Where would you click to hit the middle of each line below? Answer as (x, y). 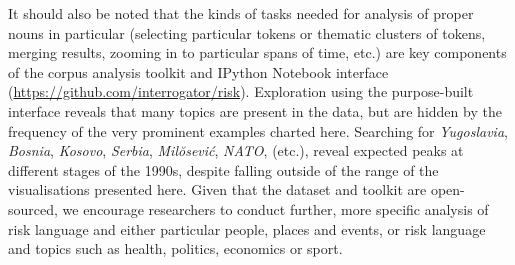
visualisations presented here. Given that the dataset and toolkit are (217, 189)
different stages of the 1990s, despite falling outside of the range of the (223, 169)
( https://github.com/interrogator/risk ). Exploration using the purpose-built (241, 91)
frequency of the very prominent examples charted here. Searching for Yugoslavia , (258, 130)
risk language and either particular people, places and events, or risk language (247, 228)
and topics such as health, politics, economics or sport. (175, 248)
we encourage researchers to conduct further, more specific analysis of (275, 208)
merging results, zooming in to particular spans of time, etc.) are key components (257, 52)
